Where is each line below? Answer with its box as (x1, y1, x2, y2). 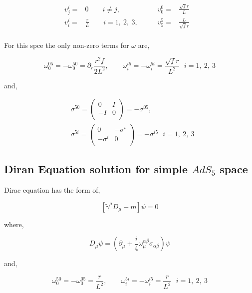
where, (4, 219, 24, 229)
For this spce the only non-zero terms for (4, 39, 129, 50)
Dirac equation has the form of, (4, 184, 100, 195)
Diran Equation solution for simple (4, 161, 188, 177)
